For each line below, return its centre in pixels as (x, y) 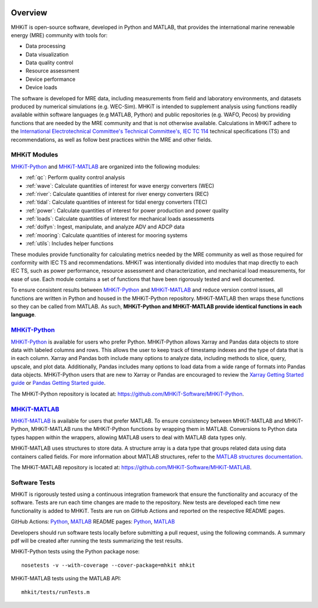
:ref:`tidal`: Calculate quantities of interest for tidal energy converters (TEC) (117, 202)
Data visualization (47, 54)
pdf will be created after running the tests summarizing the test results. (97, 541)
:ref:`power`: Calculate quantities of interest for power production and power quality (127, 210)
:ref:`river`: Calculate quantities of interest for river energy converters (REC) (117, 194)
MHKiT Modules (34, 155)
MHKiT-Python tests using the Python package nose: (75, 551)
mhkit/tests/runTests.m (56, 592)
